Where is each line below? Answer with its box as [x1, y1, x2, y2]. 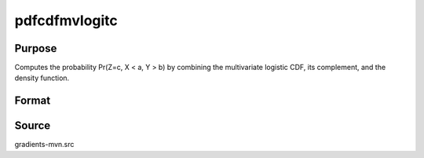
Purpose [14, 42, 57, 55]
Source [14, 119, 51, 133]
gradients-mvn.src [14, 140, 75, 149]
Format [14, 94, 51, 108]
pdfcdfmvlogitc [14, 12, 118, 29]
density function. [14, 73, 70, 83]
